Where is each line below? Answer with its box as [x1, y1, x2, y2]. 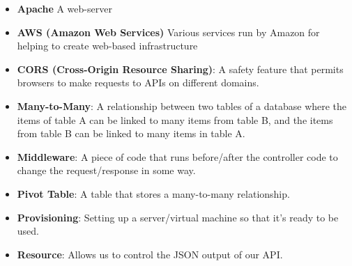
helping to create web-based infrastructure [17, 38, 198, 53]
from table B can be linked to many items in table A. [17, 126, 245, 141]
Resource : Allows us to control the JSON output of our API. [17, 247, 283, 261]
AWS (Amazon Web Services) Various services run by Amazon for [17, 24, 320, 39]
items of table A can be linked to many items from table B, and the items [17, 112, 333, 127]
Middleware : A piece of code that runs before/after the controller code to [17, 149, 338, 164]
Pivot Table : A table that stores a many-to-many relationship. [17, 186, 290, 201]
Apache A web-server [17, 1, 112, 15]
